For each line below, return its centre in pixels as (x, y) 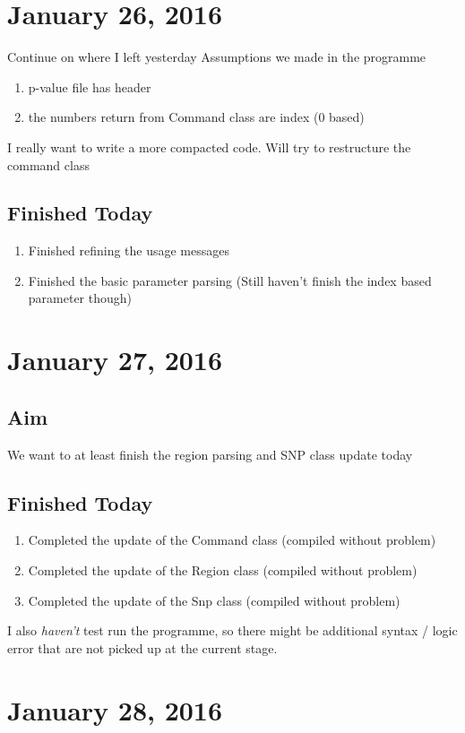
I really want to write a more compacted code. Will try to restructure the (209, 147)
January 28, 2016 (115, 709)
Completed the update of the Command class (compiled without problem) (232, 540)
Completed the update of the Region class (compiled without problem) (223, 570)
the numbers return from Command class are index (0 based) (196, 117)
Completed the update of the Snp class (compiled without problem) (214, 600)
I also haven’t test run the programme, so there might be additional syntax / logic (232, 630)
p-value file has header (90, 86)
